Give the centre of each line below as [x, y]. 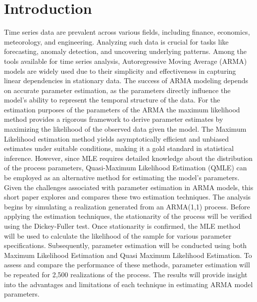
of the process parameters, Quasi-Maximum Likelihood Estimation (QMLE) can [126, 168]
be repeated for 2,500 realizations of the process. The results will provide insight [126, 274]
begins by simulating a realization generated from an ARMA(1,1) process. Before [127, 206]
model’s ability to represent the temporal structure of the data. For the [112, 100]
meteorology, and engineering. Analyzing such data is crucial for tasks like [116, 41]
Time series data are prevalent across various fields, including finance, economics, [127, 32]
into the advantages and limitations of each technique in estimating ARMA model [128, 284]
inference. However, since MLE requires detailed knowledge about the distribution [128, 158]
